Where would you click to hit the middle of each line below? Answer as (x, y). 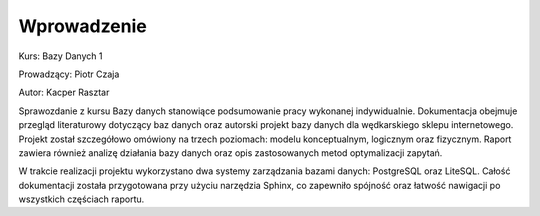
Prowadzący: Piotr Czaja (69, 74)
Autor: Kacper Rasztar (64, 92)
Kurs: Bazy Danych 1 (60, 56)
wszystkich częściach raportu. (81, 199)
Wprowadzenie (82, 26)
